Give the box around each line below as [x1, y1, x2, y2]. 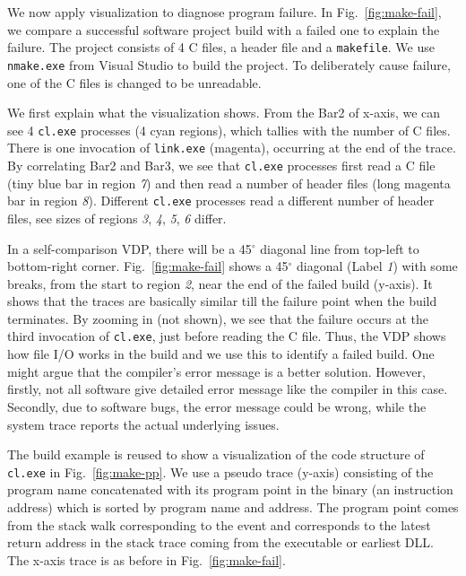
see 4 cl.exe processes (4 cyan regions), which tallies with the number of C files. [7, 120, 451, 139]
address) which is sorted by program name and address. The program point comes [7, 497, 459, 516]
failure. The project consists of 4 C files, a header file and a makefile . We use [7, 38, 435, 57]
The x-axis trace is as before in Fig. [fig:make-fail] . [7, 550, 286, 569]
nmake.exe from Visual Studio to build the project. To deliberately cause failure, [7, 55, 451, 74]
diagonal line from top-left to [260, 239, 419, 257]
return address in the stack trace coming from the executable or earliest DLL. [7, 533, 434, 552]
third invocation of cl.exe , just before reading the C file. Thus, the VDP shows [7, 327, 446, 345]
